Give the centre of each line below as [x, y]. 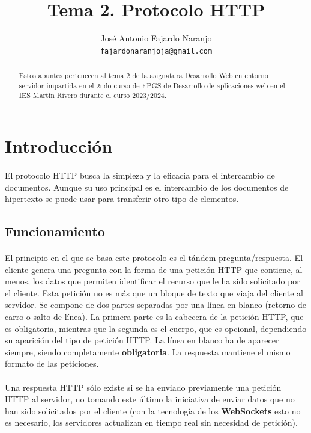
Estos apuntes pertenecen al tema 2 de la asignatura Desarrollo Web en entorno [143, 75]
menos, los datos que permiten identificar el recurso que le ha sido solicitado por [152, 281]
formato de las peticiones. [52, 364]
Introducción [59, 146]
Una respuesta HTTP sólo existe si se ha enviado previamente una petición [143, 387]
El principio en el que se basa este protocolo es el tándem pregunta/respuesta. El [154, 258]
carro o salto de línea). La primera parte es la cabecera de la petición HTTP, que [154, 317]
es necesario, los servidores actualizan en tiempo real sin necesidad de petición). [151, 422]
